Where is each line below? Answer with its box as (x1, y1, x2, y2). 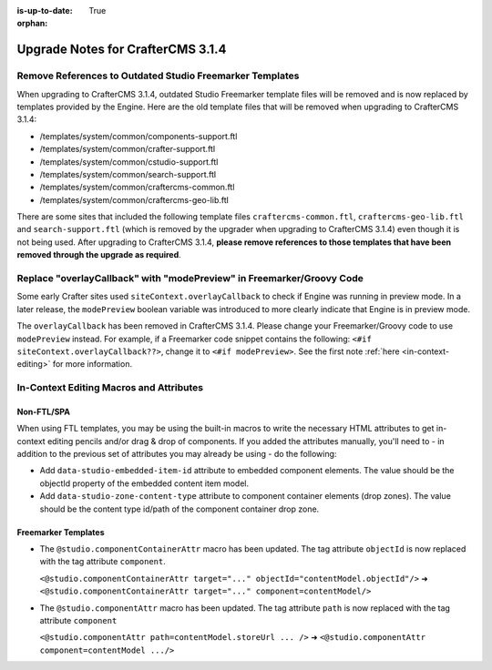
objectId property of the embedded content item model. (39, 478, 250, 489)
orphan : (16, 18, 48, 29)
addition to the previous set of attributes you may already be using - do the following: (16, 449, 337, 460)
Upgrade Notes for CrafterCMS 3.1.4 (16, 42, 227, 57)
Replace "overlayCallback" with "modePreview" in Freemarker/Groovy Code (16, 272, 364, 284)
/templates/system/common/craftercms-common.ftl (39, 182, 235, 193)
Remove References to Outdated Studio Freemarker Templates (16, 69, 300, 82)
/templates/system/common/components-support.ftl (39, 130, 238, 141)
